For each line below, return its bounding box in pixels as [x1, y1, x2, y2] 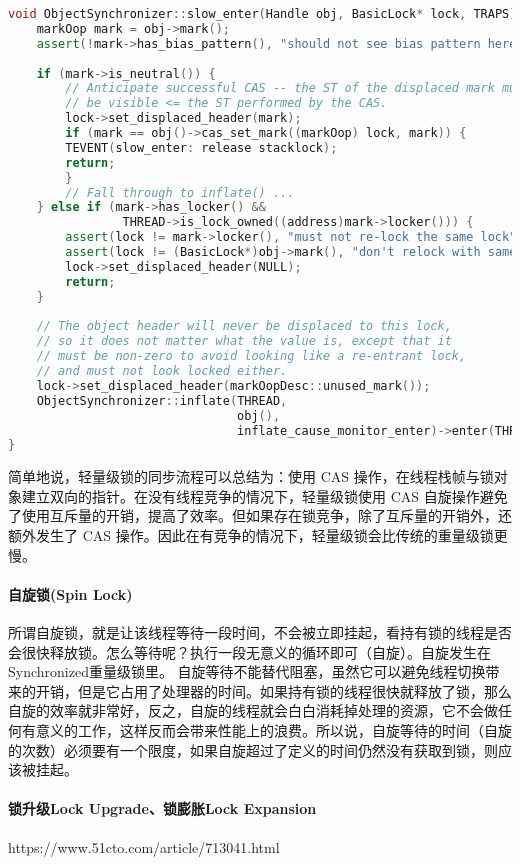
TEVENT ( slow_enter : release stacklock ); [65, 140, 338, 155]
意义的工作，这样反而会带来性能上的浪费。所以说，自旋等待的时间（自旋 [35, 719, 512, 740]
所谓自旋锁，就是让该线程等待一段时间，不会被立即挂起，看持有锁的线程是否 [8, 622, 512, 643]
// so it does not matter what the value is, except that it [36, 334, 452, 349]
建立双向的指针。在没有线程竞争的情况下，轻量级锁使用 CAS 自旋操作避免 [21, 485, 508, 506]
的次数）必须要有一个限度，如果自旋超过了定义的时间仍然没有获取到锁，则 [8, 739, 498, 760]
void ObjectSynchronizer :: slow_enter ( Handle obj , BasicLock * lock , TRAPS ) [8, 7, 517, 21]
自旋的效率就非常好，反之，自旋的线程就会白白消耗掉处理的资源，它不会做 [8, 700, 498, 721]
